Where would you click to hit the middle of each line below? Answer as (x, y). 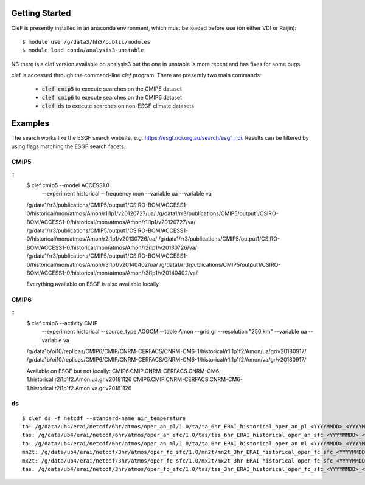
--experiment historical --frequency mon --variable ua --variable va (127, 194)
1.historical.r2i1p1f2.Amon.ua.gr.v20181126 (79, 379)
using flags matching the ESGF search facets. (68, 146)
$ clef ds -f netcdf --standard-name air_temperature (104, 418)
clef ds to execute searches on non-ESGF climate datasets (118, 106)
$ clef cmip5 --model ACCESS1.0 (68, 185)
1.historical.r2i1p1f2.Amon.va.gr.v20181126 (79, 388)
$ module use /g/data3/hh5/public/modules (86, 42)
